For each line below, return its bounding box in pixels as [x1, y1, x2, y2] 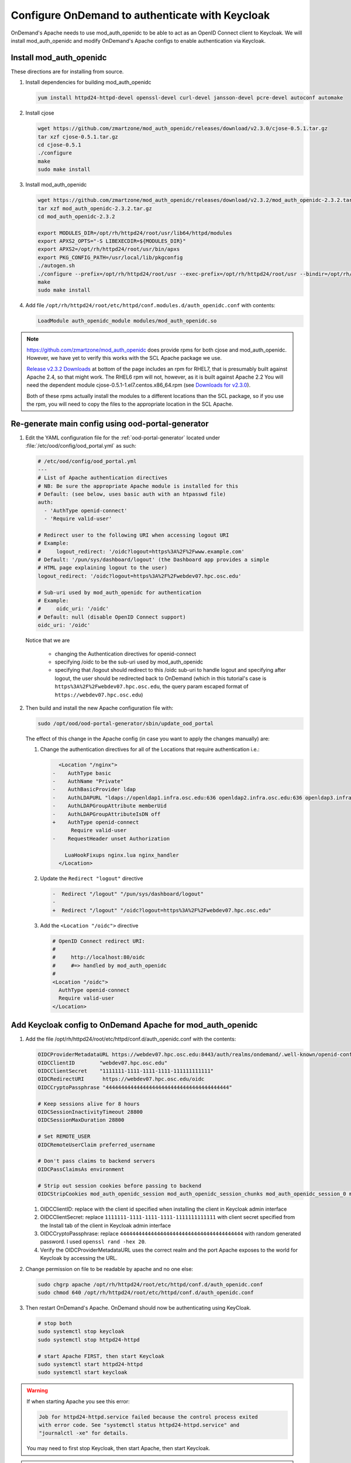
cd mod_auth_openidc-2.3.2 [37, 213, 115, 219]
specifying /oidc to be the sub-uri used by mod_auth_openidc [54, 658, 203, 665]
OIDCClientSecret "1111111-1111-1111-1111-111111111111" [37, 1068, 214, 1074]
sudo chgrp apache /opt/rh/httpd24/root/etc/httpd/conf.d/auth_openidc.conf [37, 1281, 263, 1287]
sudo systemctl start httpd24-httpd [37, 1361, 143, 1368]
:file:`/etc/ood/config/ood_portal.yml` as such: [25, 442, 137, 449]
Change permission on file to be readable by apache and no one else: [25, 1265, 193, 1272]
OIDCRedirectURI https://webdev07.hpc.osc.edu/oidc [37, 1076, 205, 1083]
